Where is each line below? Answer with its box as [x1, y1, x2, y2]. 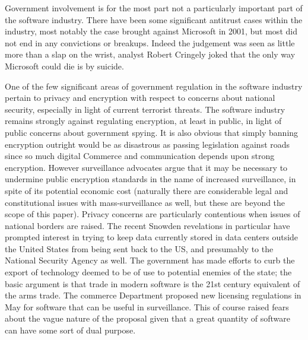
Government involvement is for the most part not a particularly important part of [5, 2, 303, 14]
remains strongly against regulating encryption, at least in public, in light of [5, 115, 282, 127]
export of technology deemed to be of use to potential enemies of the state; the [5, 266, 292, 278]
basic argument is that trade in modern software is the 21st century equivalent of [5, 277, 300, 290]
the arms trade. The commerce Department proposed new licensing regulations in [5, 289, 301, 301]
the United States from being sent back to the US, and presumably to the [5, 242, 274, 255]
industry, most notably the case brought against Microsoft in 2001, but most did [5, 25, 297, 37]
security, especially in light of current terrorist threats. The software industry [5, 103, 285, 115]
